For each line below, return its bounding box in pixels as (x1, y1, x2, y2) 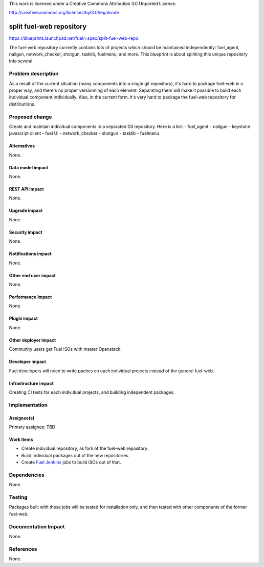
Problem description (9, 70, 59, 77)
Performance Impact (9, 294, 52, 300)
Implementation (9, 401, 48, 408)
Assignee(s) (9, 415, 35, 421)
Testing (9, 494, 28, 501)
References (9, 545, 37, 552)
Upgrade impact (9, 207, 43, 213)
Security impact (9, 229, 43, 235)
